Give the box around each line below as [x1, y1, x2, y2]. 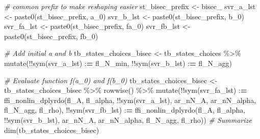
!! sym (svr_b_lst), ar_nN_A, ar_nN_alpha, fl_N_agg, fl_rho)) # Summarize [4, 114, 252, 125]
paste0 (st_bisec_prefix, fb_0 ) [4, 30, 98, 41]
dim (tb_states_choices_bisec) [4, 124, 99, 135]
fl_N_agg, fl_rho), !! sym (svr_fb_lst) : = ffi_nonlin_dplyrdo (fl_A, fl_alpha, [4, 105, 246, 115]
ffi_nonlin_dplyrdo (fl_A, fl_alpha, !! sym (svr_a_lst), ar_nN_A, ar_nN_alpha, [4, 94, 256, 105]
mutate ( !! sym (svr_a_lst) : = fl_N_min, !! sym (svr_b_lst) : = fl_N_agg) [4, 57, 232, 68]
